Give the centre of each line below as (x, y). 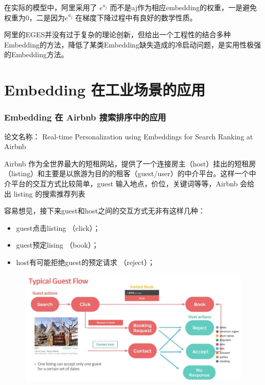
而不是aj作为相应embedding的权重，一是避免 (184, 7)
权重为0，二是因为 (34, 17)
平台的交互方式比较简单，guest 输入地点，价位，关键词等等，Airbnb (124, 183)
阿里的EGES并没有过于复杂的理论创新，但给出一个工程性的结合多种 (117, 34)
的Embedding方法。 (36, 54)
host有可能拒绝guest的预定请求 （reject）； (86, 262)
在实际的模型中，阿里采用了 (51, 7)
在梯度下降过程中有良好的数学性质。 (136, 17)
